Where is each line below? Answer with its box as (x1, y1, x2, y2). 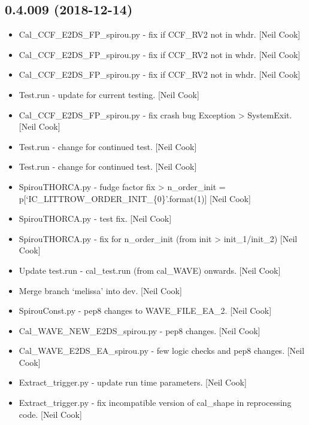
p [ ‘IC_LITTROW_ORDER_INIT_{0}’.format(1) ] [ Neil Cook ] (19, 192, 251, 204)
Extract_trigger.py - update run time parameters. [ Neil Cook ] (19, 376, 247, 389)
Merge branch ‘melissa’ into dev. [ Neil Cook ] (19, 284, 182, 296)
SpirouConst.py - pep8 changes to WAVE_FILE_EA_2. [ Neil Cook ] (19, 304, 272, 317)
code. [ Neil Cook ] (19, 408, 82, 420)
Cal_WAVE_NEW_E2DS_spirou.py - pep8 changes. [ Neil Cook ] (19, 324, 260, 337)
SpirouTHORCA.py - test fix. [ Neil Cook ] (19, 212, 172, 225)
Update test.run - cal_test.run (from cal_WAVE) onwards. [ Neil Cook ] (19, 264, 281, 276)
